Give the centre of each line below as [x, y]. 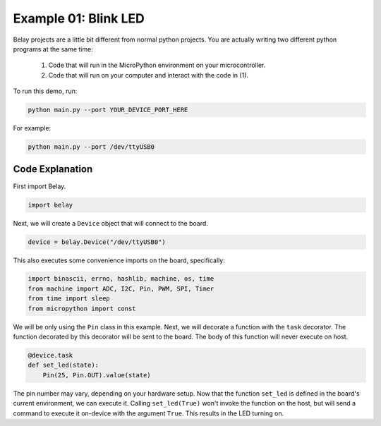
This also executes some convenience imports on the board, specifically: [119, 260]
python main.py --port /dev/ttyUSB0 [91, 147]
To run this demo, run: [45, 91]
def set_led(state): [63, 365]
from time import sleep [69, 299]
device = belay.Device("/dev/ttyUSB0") [97, 242]
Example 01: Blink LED [79, 18]
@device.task [50, 355]
